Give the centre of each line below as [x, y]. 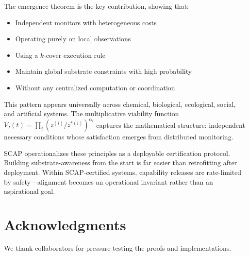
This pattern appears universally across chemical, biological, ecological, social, [120, 104]
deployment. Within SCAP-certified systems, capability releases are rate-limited [123, 172]
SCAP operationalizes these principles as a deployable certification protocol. [117, 153]
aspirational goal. [30, 191]
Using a [27, 55]
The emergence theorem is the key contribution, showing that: [96, 6]
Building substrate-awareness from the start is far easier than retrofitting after [121, 162]
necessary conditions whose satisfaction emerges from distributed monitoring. [119, 137]
